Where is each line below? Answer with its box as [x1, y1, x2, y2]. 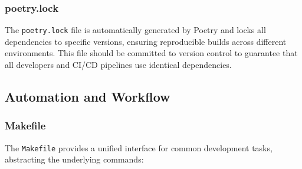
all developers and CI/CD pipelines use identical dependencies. [5, 58, 232, 71]
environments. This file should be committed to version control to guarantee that [5, 47, 298, 59]
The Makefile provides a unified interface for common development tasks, [5, 141, 273, 154]
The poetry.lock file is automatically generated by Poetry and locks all [5, 24, 266, 36]
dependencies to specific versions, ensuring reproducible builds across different [5, 35, 287, 47]
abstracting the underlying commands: [5, 153, 144, 165]
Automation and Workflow [5, 87, 170, 106]
